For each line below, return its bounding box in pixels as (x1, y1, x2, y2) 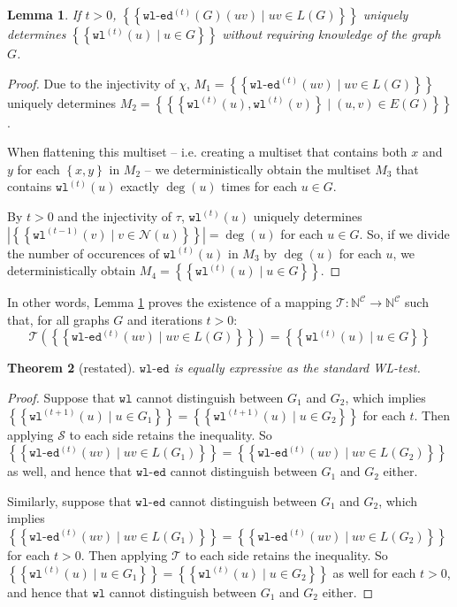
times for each (221, 177, 298, 196)
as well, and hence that (7, 462, 133, 480)
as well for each (332, 563, 416, 581)
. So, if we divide (359, 224, 450, 242)
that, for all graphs (7, 310, 110, 328)
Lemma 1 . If (7, 5, 81, 23)
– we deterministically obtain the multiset (144, 159, 371, 178)
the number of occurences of (7, 243, 160, 262)
